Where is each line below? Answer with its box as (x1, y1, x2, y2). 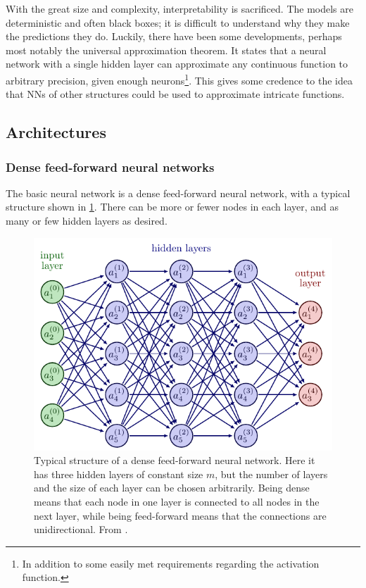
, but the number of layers (215, 466, 328, 481)
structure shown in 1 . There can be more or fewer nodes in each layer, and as (6, 199, 339, 214)
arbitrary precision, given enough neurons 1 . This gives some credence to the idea (6, 70, 353, 87)
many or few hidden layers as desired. (6, 213, 168, 227)
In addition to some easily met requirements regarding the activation (22, 556, 320, 570)
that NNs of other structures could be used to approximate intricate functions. (6, 87, 345, 101)
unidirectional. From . (34, 522, 128, 537)
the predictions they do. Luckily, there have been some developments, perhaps (6, 29, 342, 44)
